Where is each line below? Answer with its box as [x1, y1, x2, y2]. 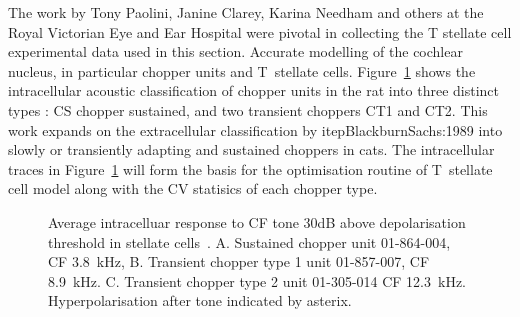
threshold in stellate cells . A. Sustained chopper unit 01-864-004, [48, 231, 451, 252]
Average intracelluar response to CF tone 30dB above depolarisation [48, 211, 466, 232]
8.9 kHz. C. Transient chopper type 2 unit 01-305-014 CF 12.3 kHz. [48, 270, 467, 291]
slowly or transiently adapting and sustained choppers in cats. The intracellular [8, 139, 495, 160]
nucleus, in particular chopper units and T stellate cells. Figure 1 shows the [8, 60, 476, 81]
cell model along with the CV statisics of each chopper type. [8, 178, 378, 199]
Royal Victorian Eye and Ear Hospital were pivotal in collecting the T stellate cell [8, 21, 512, 42]
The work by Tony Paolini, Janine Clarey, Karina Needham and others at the [8, 2, 484, 22]
